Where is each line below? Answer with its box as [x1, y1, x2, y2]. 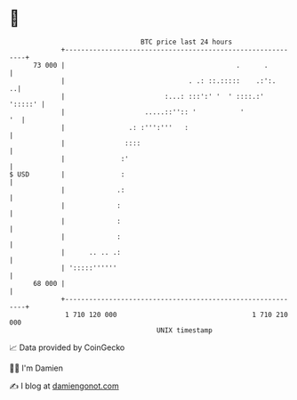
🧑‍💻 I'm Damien [9, 363, 64, 373]
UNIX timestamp [156, 325, 213, 335]
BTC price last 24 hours [140, 37, 233, 46]
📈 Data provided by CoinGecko [9, 342, 125, 353]
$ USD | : [9, 169, 125, 179]
